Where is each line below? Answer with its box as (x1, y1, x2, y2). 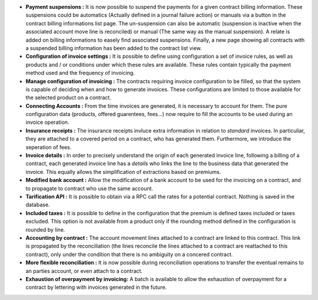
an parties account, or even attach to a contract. (25, 267, 143, 274)
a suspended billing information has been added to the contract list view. (25, 44, 203, 51)
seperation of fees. (25, 143, 72, 150)
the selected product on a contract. (25, 94, 111, 101)
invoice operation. (25, 118, 69, 126)
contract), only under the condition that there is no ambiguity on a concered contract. (25, 250, 233, 258)
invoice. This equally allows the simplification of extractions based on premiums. (25, 168, 221, 175)
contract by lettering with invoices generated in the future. (25, 283, 167, 291)
